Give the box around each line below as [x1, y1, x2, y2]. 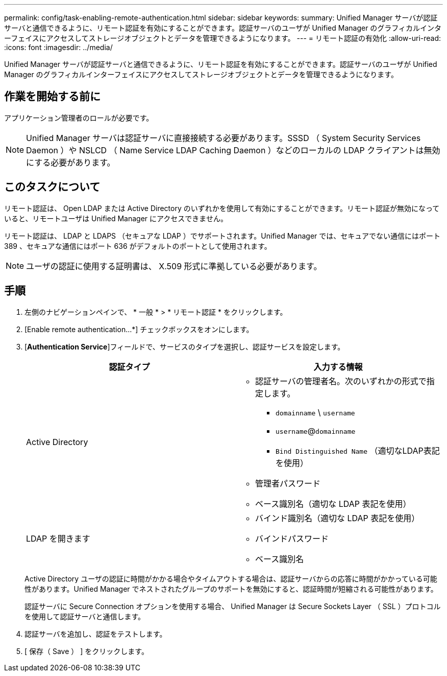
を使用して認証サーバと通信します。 [24, 612, 145, 621]
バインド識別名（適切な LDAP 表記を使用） [255, 512, 420, 523]
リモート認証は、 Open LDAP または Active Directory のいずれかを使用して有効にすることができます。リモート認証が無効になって [4, 203, 440, 213]
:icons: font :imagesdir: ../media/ [4, 43, 113, 52]
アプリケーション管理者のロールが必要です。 [4, 113, 154, 122]
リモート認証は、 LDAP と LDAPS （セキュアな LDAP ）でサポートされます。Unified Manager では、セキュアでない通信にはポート [4, 231, 440, 240]
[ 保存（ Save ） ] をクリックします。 [24, 646, 148, 656]
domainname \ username [276, 407, 355, 417]
